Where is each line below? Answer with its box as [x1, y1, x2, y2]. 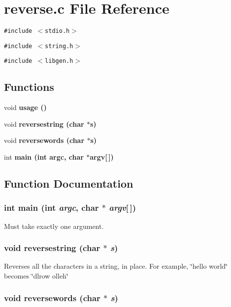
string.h [45, 42, 73, 50]
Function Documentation [4, 176, 133, 191]
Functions [4, 79, 54, 94]
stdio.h [45, 28, 70, 35]
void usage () [4, 102, 47, 112]
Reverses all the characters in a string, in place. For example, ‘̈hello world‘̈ [4, 261, 228, 271]
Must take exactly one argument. [4, 221, 104, 231]
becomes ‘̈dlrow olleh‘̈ [4, 271, 68, 281]
